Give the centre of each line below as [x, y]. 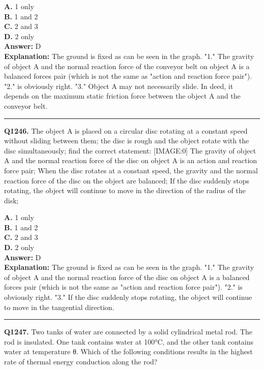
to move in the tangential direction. [59, 307]
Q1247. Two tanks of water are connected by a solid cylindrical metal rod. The [128, 332]
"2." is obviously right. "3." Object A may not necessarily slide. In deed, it [119, 86]
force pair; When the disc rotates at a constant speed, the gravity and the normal [131, 170]
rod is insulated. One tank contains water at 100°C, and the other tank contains [129, 341]
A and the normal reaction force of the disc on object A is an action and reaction [131, 160]
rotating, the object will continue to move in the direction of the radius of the [125, 190]
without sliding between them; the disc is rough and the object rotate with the [127, 141]
